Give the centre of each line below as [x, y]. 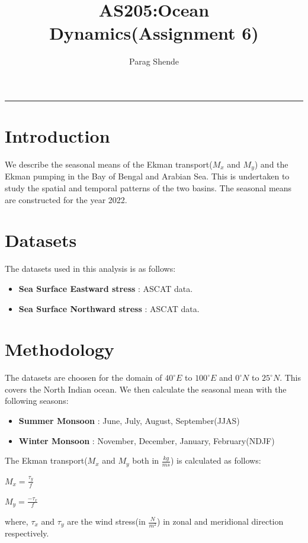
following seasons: [37, 401]
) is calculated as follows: [216, 460]
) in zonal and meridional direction [220, 521]
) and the [271, 164]
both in [146, 460]
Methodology [60, 349]
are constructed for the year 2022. [66, 199]
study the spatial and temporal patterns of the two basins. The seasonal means [148, 188]
